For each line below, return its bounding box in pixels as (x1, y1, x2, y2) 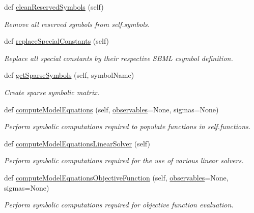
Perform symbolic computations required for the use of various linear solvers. (4, 155, 244, 166)
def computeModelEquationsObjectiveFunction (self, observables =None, (4, 172, 229, 182)
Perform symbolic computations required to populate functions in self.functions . (4, 121, 251, 132)
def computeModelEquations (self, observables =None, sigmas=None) (4, 104, 219, 114)
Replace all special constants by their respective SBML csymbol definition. (4, 52, 233, 63)
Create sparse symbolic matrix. (4, 86, 100, 97)
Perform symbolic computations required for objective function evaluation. (4, 199, 234, 210)
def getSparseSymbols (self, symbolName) (4, 70, 134, 80)
